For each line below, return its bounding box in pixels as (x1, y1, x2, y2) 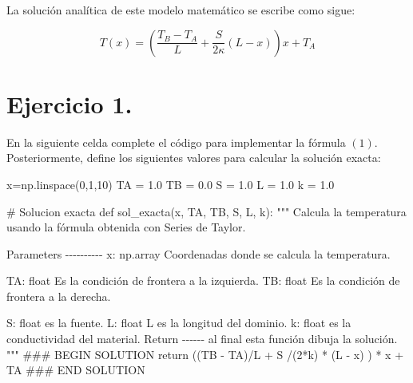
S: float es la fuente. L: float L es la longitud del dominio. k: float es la (6, 314, 351, 331)
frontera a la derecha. (6, 287, 111, 304)
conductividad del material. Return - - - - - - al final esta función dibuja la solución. (6, 330, 398, 347)
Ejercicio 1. (6, 87, 133, 120)
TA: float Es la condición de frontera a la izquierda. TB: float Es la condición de (6, 272, 400, 289)
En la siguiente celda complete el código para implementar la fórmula (6, 133, 346, 150)
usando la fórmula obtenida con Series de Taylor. (6, 219, 246, 235)
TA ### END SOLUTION (6, 361, 145, 378)
